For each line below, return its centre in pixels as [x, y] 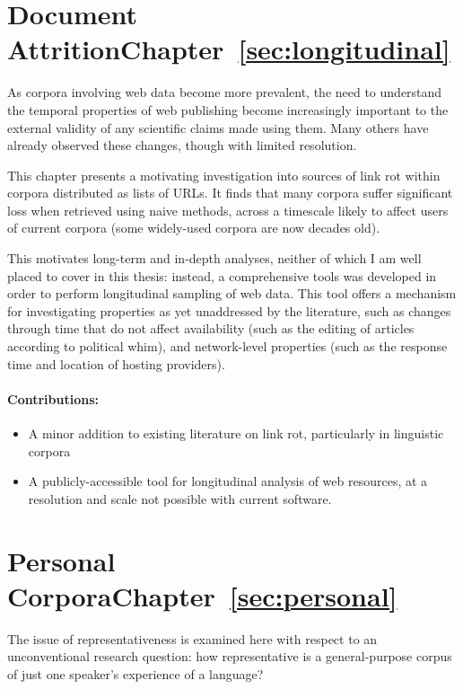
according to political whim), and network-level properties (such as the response [227, 346]
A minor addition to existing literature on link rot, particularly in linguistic [236, 433]
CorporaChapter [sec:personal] [202, 595]
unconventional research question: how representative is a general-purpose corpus [230, 656]
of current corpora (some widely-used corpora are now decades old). [194, 228]
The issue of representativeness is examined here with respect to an [192, 638]
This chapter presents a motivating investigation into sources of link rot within [224, 175]
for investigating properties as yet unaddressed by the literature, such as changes [229, 310]
